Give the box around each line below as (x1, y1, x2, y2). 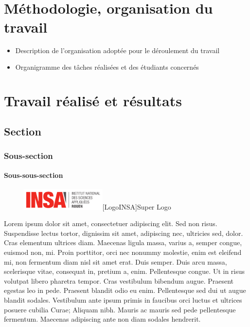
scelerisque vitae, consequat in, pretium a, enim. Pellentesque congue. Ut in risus (4, 266, 245, 276)
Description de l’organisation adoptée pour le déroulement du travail (15, 45, 220, 56)
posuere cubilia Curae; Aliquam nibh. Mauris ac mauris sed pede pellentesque (4, 304, 236, 314)
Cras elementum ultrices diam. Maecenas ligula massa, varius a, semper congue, (4, 237, 242, 248)
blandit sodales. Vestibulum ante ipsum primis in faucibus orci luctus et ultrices (4, 295, 242, 305)
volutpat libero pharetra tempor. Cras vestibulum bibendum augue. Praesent (4, 275, 234, 286)
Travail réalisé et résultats (4, 90, 182, 110)
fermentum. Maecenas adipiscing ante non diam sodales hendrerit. (4, 314, 201, 324)
